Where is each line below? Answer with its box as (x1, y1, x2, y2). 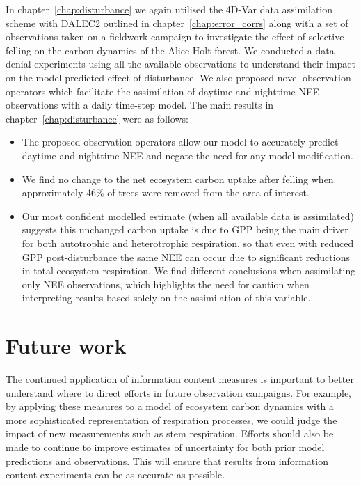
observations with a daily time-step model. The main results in (6, 97, 274, 112)
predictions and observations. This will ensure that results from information (6, 453, 328, 468)
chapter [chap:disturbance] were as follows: (6, 111, 188, 125)
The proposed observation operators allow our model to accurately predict (22, 134, 339, 149)
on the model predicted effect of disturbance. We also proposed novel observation (6, 70, 351, 84)
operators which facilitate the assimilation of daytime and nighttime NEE (6, 84, 320, 98)
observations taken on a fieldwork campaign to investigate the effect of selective (6, 29, 344, 44)
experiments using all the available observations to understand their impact (34, 56, 356, 71)
